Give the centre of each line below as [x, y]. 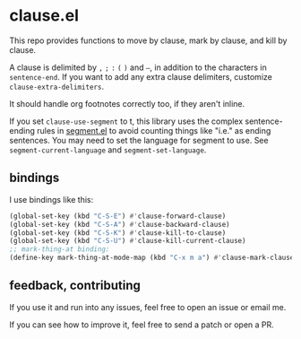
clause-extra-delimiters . [57, 86]
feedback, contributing [75, 286]
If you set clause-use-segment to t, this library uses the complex [126, 121]
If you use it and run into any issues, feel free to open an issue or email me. [148, 307]
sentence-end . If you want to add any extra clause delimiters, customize [141, 76]
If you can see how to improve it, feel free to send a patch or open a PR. [142, 325]
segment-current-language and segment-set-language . [108, 150]
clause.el [44, 16]
